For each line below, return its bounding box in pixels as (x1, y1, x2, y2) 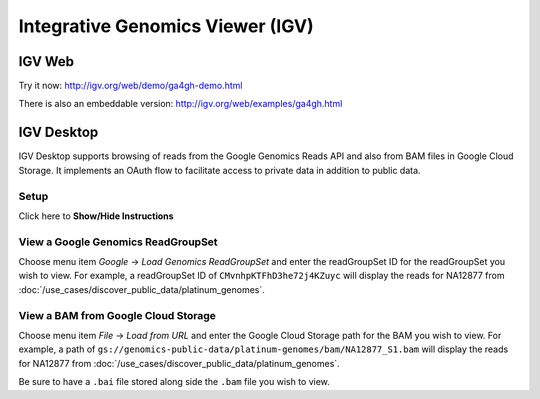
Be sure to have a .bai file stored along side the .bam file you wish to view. (18, 376, 330, 388)
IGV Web (18, 53, 75, 70)
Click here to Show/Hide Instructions (18, 210, 174, 222)
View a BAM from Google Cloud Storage (18, 308, 217, 322)
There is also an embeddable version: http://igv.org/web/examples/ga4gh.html (18, 98, 343, 110)
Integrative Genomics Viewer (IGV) (18, 15, 314, 37)
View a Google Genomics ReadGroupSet (18, 235, 219, 249)
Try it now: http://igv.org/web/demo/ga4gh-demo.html (18, 80, 243, 92)
